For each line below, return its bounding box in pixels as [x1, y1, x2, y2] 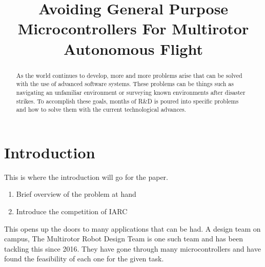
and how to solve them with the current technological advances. [16, 105, 186, 114]
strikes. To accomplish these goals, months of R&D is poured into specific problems [16, 96, 239, 105]
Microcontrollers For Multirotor [17, 18, 249, 39]
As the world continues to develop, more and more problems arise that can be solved [16, 71, 242, 79]
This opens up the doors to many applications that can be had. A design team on [4, 223, 261, 234]
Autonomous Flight [64, 38, 203, 59]
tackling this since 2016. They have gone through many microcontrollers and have [4, 243, 261, 254]
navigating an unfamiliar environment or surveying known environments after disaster [16, 88, 246, 96]
